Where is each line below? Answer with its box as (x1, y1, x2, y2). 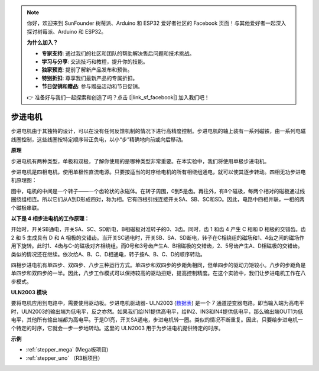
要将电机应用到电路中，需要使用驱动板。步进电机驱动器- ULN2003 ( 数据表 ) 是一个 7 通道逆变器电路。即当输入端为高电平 (11, 300, 304, 307)
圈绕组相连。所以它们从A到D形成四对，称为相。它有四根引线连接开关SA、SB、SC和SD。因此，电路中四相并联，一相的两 (11, 196, 305, 203)
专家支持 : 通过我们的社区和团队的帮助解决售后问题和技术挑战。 (41, 50, 195, 57)
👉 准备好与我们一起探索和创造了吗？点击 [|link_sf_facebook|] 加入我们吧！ (27, 93, 210, 100)
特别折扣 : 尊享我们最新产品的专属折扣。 (41, 74, 138, 82)
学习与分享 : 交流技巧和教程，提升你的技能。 (41, 58, 148, 65)
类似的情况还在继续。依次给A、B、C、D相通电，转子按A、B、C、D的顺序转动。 (11, 250, 206, 258)
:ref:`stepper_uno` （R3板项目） (25, 354, 103, 362)
